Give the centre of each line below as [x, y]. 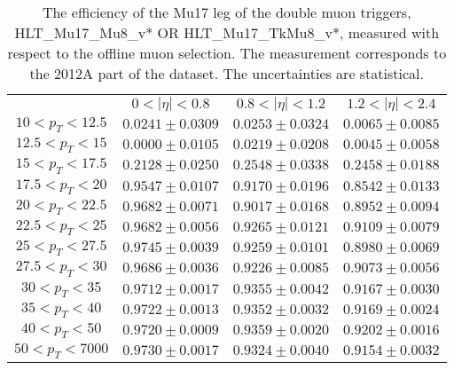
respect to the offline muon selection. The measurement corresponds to [227, 53]
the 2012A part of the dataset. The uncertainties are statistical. [227, 73]
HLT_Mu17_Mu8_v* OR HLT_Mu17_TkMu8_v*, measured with [227, 32]
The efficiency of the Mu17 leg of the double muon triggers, [227, 12]
